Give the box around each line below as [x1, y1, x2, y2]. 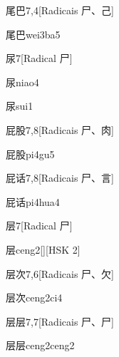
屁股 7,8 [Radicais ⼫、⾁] [6, 122, 114, 137]
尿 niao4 [6, 74, 39, 89]
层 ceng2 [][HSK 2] [6, 242, 81, 257]
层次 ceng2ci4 [6, 290, 63, 305]
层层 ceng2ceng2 [6, 338, 75, 353]
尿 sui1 [6, 98, 33, 113]
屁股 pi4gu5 [6, 146, 55, 161]
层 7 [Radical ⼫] [6, 218, 73, 233]
